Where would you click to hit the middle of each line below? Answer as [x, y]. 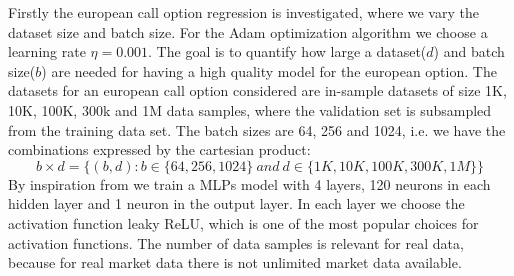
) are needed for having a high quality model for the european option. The [269, 70]
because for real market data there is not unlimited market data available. [235, 262]
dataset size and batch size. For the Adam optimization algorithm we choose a [248, 31]
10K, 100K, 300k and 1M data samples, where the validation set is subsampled [250, 109]
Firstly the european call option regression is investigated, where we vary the [243, 12]
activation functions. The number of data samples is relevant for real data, [236, 242]
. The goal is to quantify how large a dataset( [287, 51]
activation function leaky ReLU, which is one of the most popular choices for [243, 222]
